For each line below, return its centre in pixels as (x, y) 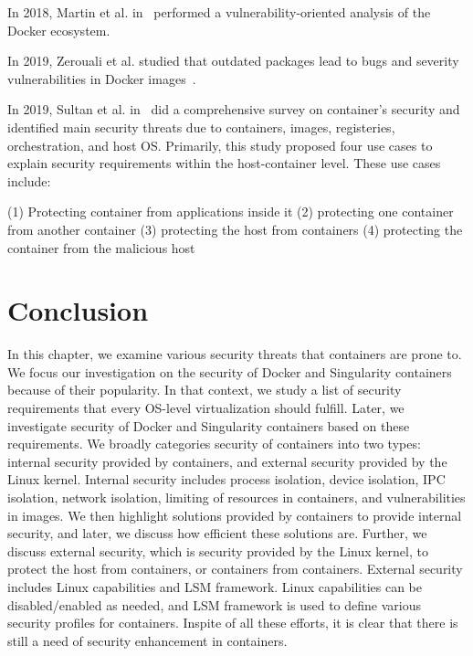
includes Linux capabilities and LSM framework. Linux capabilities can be (215, 586)
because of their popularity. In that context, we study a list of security (205, 390)
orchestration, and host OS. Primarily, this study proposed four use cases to (220, 145)
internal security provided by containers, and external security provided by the (227, 461)
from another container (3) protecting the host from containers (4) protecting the (235, 229)
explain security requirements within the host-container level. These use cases (224, 163)
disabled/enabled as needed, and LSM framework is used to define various (214, 604)
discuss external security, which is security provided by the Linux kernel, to (218, 550)
